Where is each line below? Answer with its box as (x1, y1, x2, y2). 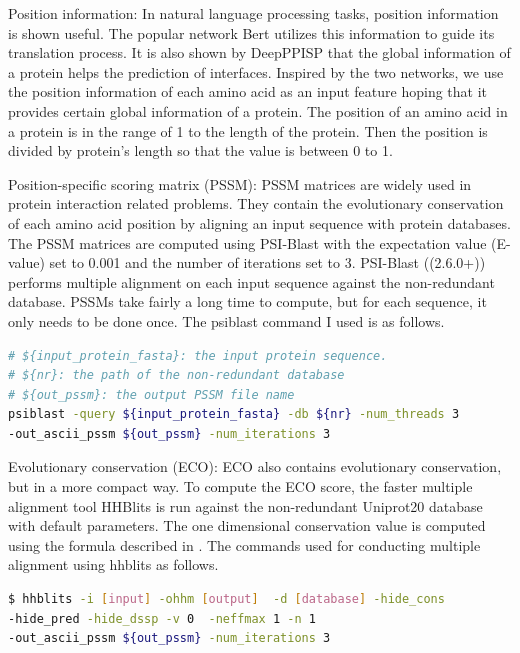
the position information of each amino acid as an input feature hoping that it (8, 81, 488, 102)
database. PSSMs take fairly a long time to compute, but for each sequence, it (8, 291, 487, 312)
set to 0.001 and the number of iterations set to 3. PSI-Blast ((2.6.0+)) (49, 252, 486, 273)
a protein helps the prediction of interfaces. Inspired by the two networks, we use (8, 61, 504, 82)
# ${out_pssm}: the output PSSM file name (8, 387, 295, 402)
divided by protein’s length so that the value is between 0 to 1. (8, 140, 393, 161)
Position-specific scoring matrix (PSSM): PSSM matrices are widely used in (8, 173, 472, 194)
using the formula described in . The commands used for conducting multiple (8, 534, 481, 555)
